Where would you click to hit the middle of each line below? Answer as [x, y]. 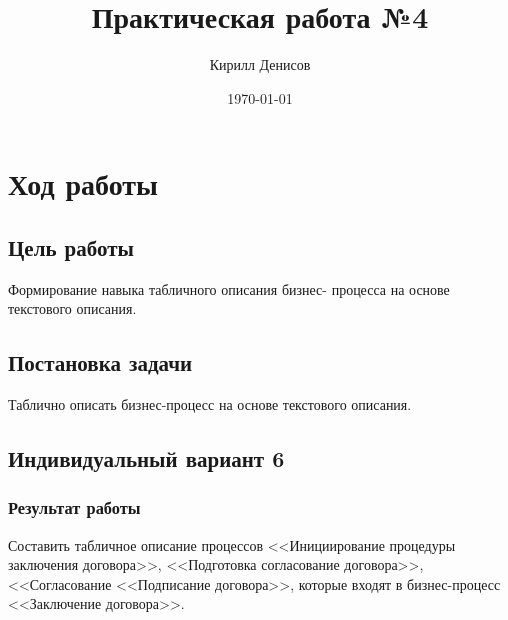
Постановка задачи [100, 362]
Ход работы [83, 183]
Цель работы [71, 246]
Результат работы [74, 507]
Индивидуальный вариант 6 [146, 458]
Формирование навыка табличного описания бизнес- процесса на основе [229, 288]
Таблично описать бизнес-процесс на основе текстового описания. [210, 404]
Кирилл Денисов [260, 64]
